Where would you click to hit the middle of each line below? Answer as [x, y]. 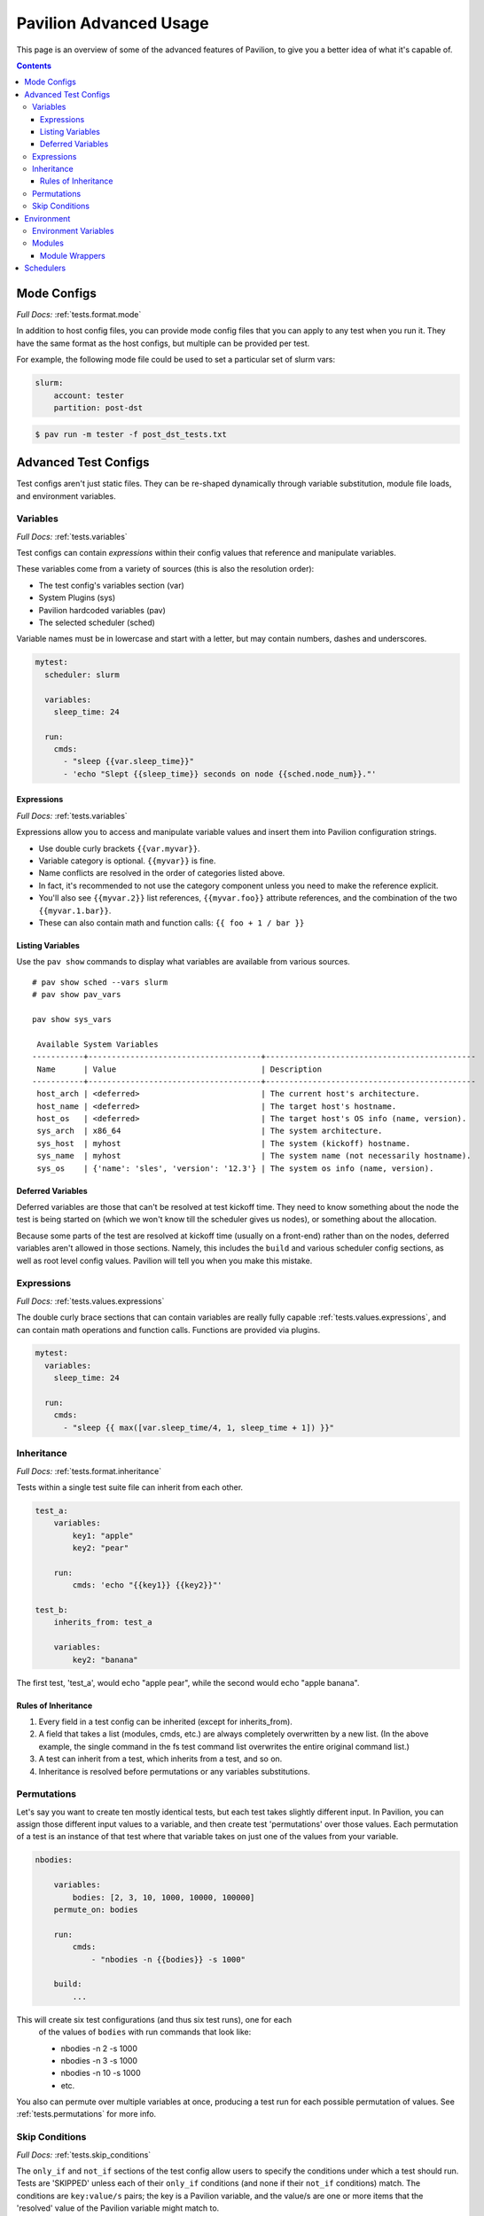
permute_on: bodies [96, 1910]
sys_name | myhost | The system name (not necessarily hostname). [254, 1156]
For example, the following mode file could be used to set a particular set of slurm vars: [176, 360]
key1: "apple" [103, 1535]
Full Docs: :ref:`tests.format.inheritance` [89, 1471]
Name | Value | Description [180, 1069]
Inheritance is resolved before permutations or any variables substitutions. [174, 1771]
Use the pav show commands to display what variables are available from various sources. [183, 962]
